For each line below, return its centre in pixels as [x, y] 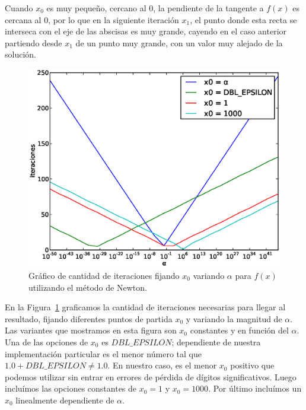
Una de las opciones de [47, 342]
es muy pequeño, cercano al [96, 8]
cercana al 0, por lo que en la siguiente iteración [92, 19]
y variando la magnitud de [234, 318]
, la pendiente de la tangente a [208, 8]
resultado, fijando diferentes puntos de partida [89, 318]
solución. [20, 54]
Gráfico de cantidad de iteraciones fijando [104, 276]
